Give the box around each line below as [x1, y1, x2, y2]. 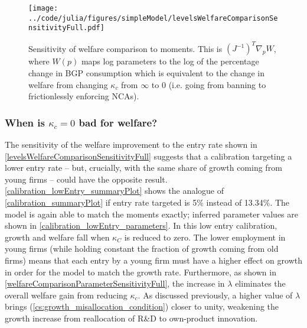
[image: [28, 4, 58, 12]
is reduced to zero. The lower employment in [124, 230, 286, 243]
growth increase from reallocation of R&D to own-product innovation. [5, 311, 258, 324]
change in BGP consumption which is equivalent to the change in [28, 67, 265, 79]
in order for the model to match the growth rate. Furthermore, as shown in [5, 265, 276, 278]
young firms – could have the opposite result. [5, 173, 168, 185]
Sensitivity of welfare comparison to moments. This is [28, 42, 223, 54]
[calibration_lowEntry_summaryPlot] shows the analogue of [5, 184, 224, 197]
